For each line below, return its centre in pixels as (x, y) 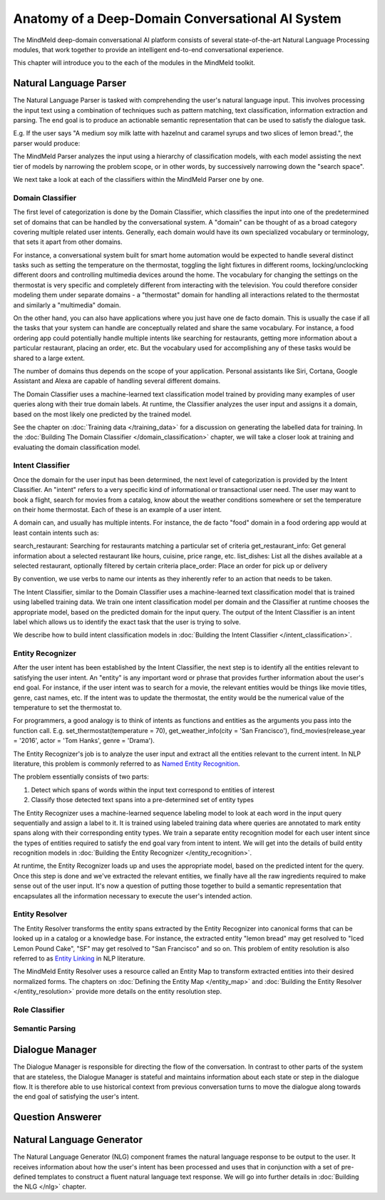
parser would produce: (47, 143)
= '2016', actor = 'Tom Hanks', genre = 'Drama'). (84, 741)
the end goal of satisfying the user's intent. (76, 1097)
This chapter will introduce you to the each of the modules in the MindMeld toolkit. (134, 63)
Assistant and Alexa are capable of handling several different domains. (117, 381)
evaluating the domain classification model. (77, 447)
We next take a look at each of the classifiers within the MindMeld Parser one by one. (138, 179)
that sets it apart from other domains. (68, 242)
